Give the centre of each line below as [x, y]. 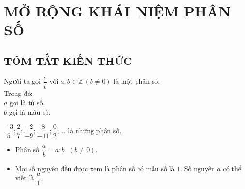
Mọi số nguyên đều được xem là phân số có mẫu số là [95, 168]
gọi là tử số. [27, 102]
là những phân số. [95, 131]
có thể [232, 168]
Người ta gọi [22, 81]
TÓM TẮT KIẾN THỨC [68, 60]
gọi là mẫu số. [30, 112]
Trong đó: [18, 93]
